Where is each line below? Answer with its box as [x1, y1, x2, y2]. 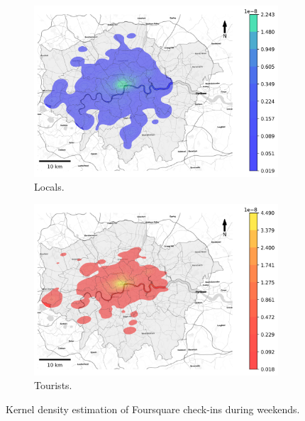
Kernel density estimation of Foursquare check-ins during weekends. [6, 401, 300, 416]
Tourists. [34, 378, 72, 393]
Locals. [34, 179, 65, 194]
